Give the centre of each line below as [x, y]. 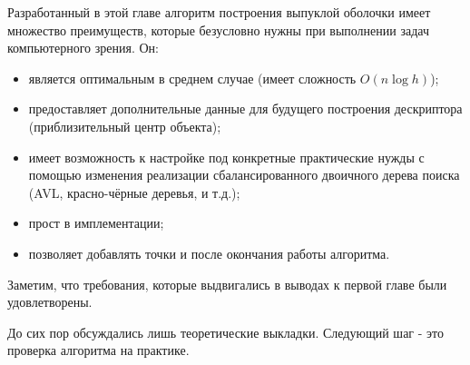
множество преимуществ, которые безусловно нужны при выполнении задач [219, 30]
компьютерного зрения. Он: [83, 48]
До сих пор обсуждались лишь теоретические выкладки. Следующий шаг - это [226, 332]
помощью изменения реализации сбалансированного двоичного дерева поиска [244, 175]
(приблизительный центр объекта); [125, 126]
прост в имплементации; [96, 223]
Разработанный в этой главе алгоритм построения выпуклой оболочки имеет [219, 12]
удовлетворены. [50, 302]
